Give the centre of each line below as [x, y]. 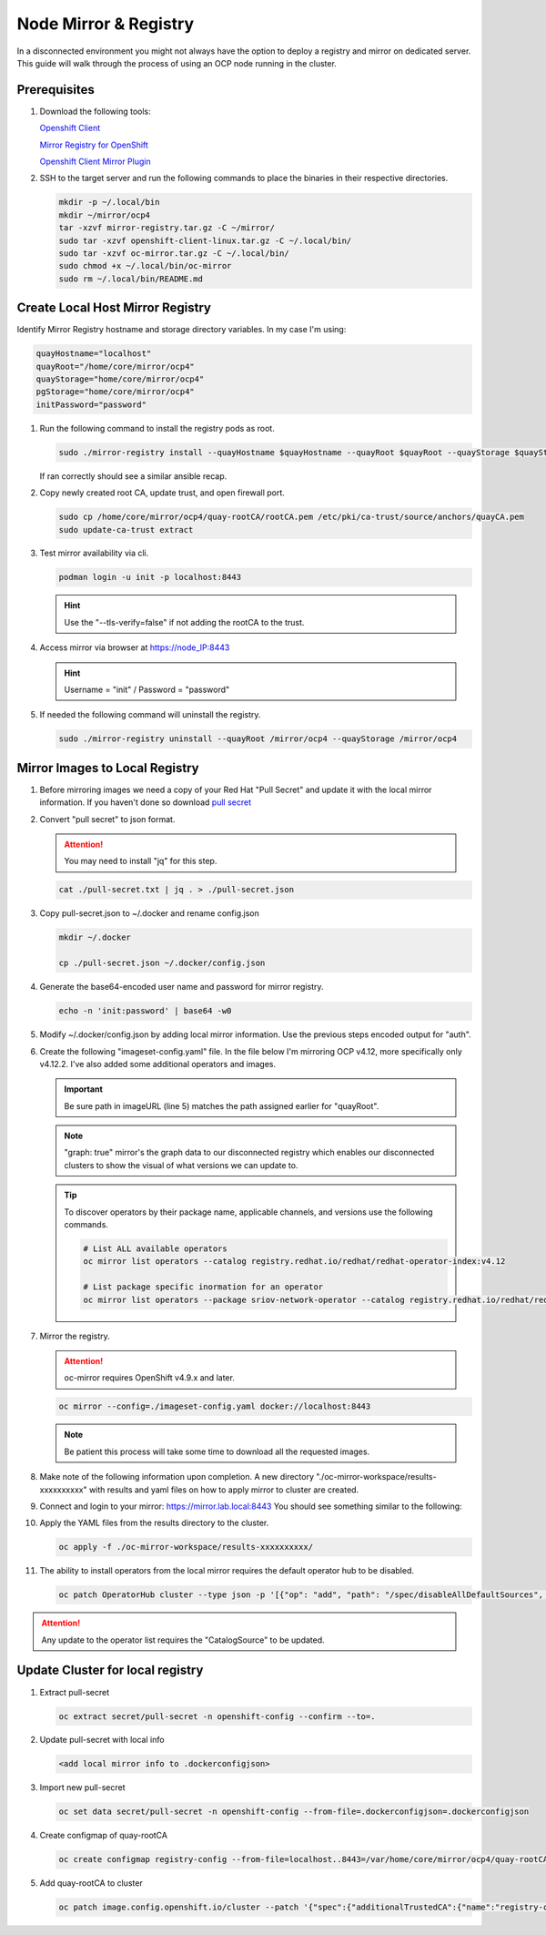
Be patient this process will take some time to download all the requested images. [217, 1451]
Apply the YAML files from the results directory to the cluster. [154, 1523]
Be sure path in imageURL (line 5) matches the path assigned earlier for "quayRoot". [222, 1105]
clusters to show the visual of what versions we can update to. [181, 1165]
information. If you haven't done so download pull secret [146, 802]
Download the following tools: [96, 111]
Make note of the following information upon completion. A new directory [177, 1477]
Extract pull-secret [74, 1692]
